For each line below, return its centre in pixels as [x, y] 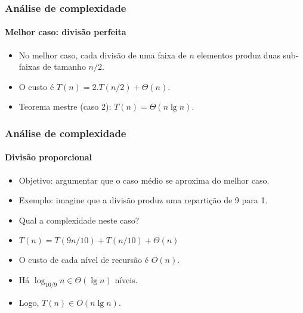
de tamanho [64, 66]
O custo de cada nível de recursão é [84, 260]
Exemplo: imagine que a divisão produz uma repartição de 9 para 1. [143, 200]
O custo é [36, 86]
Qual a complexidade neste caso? [79, 220]
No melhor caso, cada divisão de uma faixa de [103, 55]
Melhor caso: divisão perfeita [66, 32]
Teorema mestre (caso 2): [65, 106]
